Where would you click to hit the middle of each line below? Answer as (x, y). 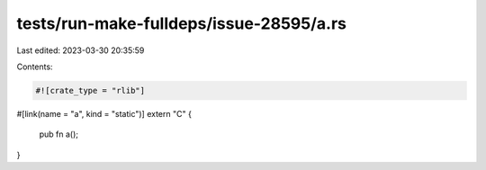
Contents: (35, 67)
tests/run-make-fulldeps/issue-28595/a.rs (181, 23)
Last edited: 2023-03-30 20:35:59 (81, 50)
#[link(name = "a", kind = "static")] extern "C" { (104, 113)
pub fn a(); (59, 134)
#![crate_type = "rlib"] (90, 90)
